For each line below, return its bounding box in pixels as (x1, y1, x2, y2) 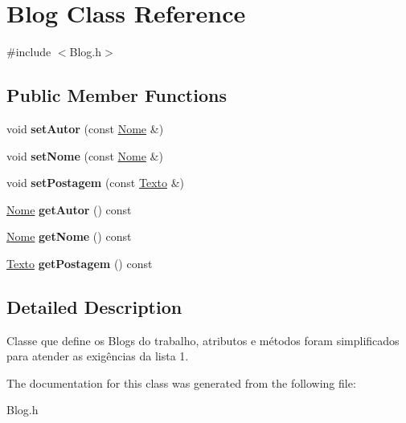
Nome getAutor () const (6, 201, 132, 218)
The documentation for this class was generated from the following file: (6, 374, 356, 391)
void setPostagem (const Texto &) (6, 174, 184, 191)
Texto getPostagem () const (6, 254, 153, 271)
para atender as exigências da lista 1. (6, 348, 189, 364)
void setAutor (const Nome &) (6, 120, 164, 136)
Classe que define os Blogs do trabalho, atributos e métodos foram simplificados (6, 331, 400, 348)
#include (6, 43, 51, 60)
